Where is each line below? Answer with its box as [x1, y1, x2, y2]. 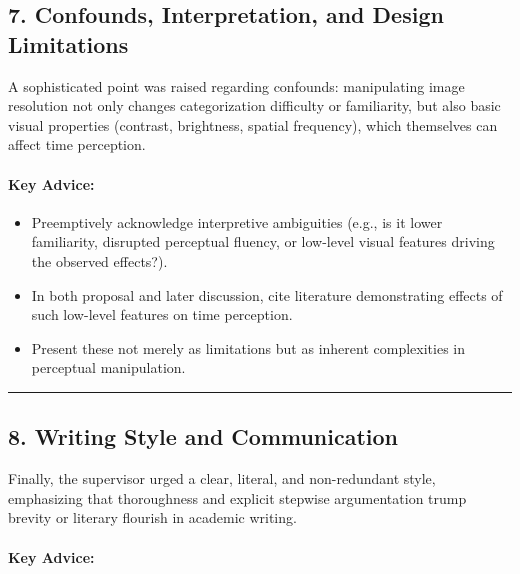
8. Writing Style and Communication [8, 421, 399, 452]
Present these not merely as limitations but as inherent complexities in [31, 337, 465, 358]
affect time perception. [8, 134, 146, 155]
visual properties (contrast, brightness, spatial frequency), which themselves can [8, 114, 498, 135]
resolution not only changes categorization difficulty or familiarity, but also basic [8, 95, 501, 116]
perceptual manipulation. [31, 357, 186, 378]
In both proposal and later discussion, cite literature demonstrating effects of [31, 284, 503, 305]
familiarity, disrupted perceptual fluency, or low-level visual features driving [31, 231, 495, 252]
